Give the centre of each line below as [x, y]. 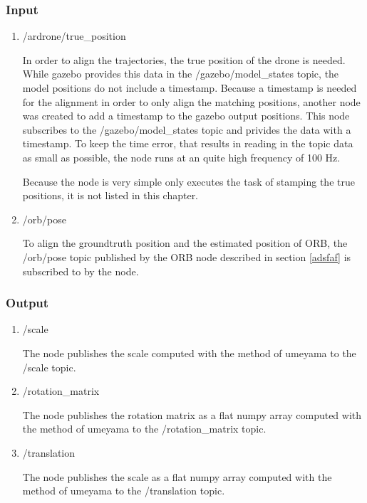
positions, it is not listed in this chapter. [110, 195]
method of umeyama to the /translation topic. [124, 491]
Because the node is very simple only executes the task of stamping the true [188, 181]
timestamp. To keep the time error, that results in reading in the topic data [188, 143]
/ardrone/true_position [74, 36]
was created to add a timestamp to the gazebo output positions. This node [186, 116]
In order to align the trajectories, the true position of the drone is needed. [184, 59]
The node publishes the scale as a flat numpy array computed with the [177, 476]
